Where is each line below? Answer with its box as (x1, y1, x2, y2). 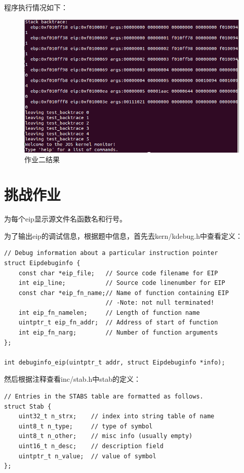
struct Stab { (4, 403, 52, 410)
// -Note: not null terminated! (105, 299, 215, 307)
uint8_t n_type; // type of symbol (18, 422, 153, 430)
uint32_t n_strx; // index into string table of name (18, 413, 215, 420)
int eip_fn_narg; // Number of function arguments (18, 329, 218, 337)
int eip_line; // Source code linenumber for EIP (18, 279, 225, 287)
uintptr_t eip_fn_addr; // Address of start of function (18, 319, 218, 326)
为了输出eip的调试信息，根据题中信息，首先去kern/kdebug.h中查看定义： (4, 230, 243, 241)
